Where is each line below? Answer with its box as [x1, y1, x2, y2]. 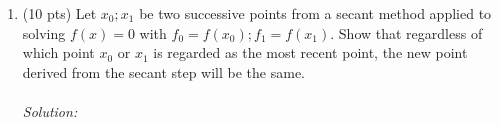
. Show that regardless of [330, 22, 483, 43]
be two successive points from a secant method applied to [139, 3, 492, 23]
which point [22, 42, 95, 63]
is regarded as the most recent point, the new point [153, 42, 468, 63]
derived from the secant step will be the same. [22, 61, 306, 82]
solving [22, 22, 66, 43]
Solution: [22, 100, 78, 121]
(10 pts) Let [22, 3, 97, 23]
